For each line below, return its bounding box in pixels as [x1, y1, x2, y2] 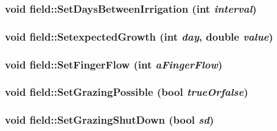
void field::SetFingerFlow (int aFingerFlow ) [5, 56, 223, 72]
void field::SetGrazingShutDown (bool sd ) [5, 112, 214, 127]
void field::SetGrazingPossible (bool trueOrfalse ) [5, 84, 248, 99]
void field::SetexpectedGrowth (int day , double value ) [5, 29, 273, 44]
